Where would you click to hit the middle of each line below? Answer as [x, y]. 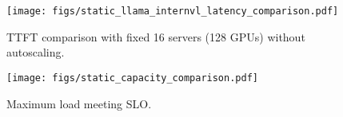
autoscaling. [36, 52]
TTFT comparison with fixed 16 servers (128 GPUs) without [156, 36]
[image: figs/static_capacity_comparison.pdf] [132, 78]
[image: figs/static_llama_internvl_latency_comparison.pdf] [173, 11]
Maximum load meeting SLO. [79, 103]
